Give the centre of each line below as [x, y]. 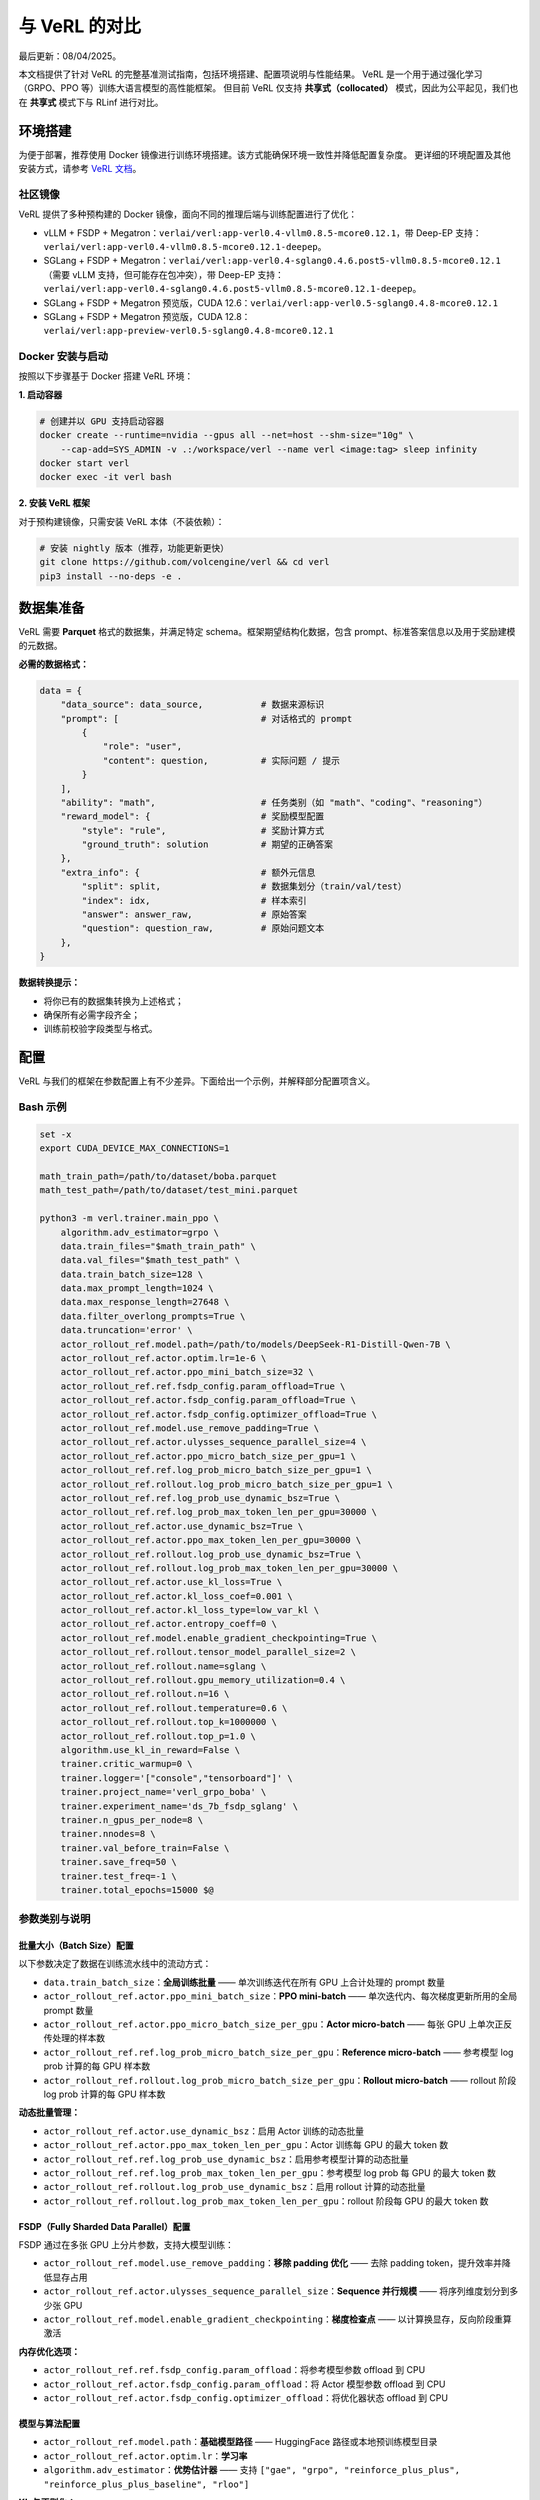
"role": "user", [142, 746]
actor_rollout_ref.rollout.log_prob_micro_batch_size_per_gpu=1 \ [227, 1484]
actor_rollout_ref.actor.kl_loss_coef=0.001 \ [177, 1596]
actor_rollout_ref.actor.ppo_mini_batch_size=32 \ [187, 1372]
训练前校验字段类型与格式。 [100, 1029]
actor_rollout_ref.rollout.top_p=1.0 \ [158, 1736]
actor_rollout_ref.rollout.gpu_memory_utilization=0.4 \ [203, 1680]
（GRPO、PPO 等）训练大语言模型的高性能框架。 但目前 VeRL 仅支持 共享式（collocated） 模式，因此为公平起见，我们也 [268, 88]
